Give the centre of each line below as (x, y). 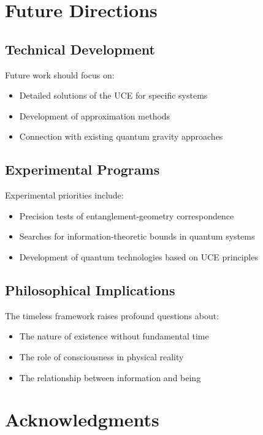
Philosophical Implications (90, 289)
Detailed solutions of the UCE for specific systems (113, 95)
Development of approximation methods (95, 115)
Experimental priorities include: (64, 195)
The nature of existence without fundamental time (114, 336)
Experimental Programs (82, 169)
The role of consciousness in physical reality (101, 356)
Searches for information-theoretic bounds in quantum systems (137, 236)
